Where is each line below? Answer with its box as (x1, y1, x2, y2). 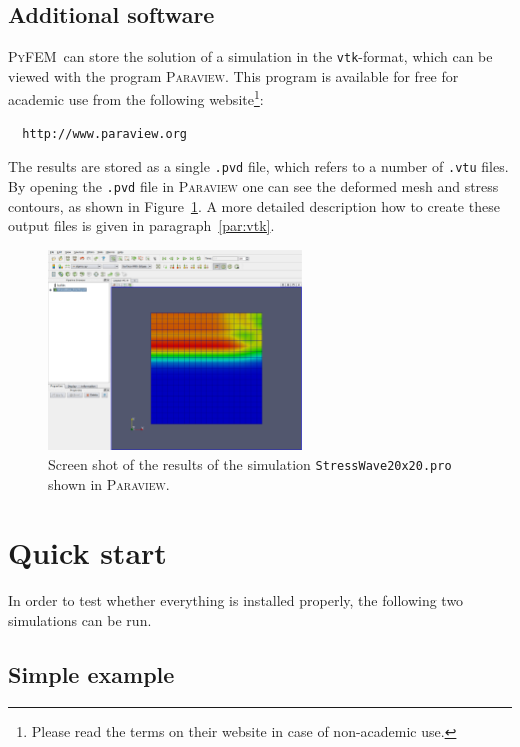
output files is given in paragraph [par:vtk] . (8, 215, 275, 236)
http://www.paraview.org (22, 126, 187, 141)
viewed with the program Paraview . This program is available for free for (8, 65, 459, 86)
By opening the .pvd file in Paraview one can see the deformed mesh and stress (8, 175, 499, 196)
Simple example (8, 658, 175, 689)
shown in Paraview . (48, 473, 170, 494)
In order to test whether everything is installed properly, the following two (8, 590, 464, 611)
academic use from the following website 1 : (8, 86, 264, 110)
